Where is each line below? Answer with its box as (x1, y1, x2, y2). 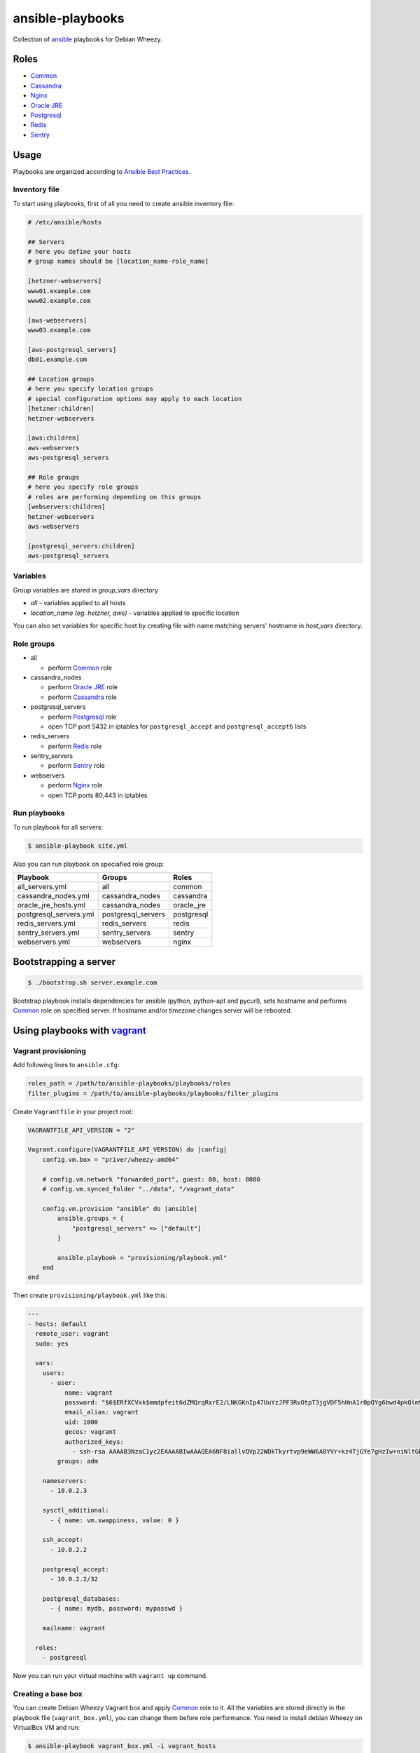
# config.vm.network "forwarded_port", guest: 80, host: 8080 (42, 1175, 260, 1183)
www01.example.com (27, 287, 91, 295)
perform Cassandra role (48, 693, 117, 701)
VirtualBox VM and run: (13, 1724, 80, 1732)
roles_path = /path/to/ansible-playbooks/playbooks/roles (27, 1080, 231, 1088)
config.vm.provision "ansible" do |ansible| (42, 1205, 198, 1212)
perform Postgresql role (48, 712, 117, 721)
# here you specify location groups (27, 385, 154, 393)
